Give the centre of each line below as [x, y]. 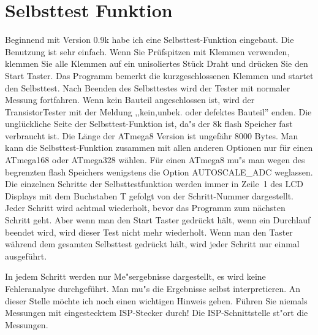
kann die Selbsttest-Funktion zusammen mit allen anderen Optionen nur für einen [159, 148]
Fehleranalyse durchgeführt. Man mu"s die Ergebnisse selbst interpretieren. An [153, 288]
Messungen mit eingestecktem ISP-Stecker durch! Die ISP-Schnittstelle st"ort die [157, 313]
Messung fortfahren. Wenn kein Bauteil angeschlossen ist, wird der [130, 100]
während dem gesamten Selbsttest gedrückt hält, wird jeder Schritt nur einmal [152, 244]
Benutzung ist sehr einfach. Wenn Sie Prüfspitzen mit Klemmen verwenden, [147, 51]
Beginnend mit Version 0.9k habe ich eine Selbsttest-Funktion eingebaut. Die [150, 40]
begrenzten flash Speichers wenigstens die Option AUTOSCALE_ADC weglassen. [159, 171]
